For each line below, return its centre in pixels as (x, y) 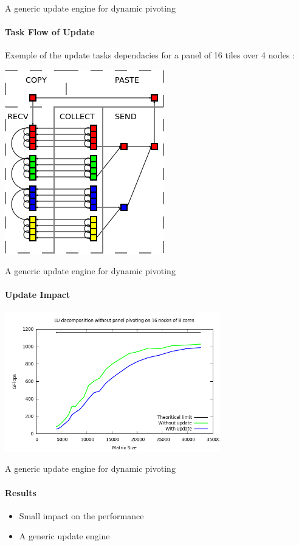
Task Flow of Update (50, 32)
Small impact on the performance (81, 515)
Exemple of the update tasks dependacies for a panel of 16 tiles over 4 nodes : (150, 55)
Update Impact (38, 294)
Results (21, 492)
